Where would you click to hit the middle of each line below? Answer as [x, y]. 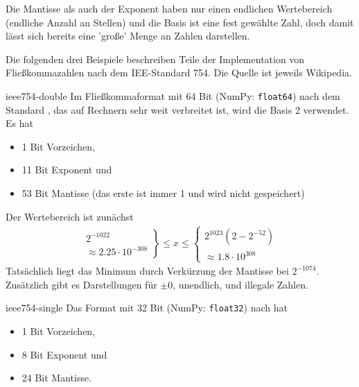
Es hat [19, 123]
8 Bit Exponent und [64, 354]
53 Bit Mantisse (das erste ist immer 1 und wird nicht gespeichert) [163, 193]
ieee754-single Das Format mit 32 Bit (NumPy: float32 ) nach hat [147, 308]
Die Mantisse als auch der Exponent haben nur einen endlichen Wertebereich [169, 8]
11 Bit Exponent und [67, 170]
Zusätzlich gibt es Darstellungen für [81, 284]
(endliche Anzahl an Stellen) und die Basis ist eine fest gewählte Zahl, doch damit [180, 22]
